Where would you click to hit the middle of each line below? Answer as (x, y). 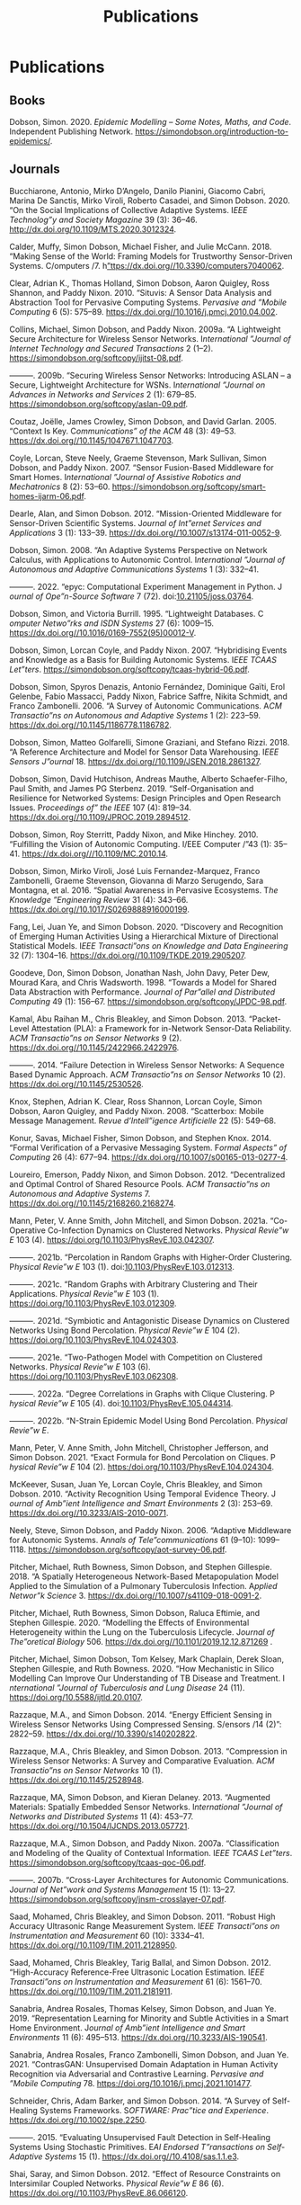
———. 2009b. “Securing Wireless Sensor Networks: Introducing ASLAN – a (150, 375)
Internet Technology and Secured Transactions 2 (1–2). (111, 348)
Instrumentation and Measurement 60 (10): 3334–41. (107, 1935)
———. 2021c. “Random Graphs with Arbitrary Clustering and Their (133, 1284)
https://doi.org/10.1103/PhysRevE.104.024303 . (94, 1339)
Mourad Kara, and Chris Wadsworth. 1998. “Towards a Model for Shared (143, 982)
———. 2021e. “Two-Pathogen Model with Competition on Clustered (136, 1357)
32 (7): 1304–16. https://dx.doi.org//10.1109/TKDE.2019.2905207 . (128, 955)
